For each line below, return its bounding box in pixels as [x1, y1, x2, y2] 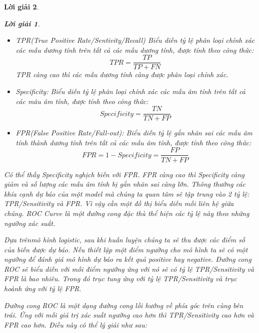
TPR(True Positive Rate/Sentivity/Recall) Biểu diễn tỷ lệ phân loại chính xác [15, 35, 255, 45]
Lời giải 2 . [4, 1, 39, 11]
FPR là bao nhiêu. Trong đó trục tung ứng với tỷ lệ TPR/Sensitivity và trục [4, 273, 237, 284]
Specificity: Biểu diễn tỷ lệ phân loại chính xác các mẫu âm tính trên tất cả [15, 86, 246, 97]
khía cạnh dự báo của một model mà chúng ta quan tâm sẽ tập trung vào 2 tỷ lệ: [4, 188, 250, 199]
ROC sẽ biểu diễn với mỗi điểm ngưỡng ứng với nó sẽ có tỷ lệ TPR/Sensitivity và [4, 263, 254, 274]
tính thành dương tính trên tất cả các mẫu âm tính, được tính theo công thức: [15, 137, 252, 147]
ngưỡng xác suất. [4, 218, 55, 228]
